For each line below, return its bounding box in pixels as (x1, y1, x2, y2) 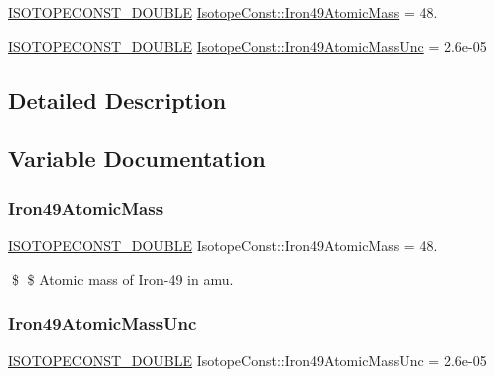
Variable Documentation (8, 143, 266, 174)
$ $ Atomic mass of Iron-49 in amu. (11, 268, 234, 289)
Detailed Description (8, 84, 227, 115)
